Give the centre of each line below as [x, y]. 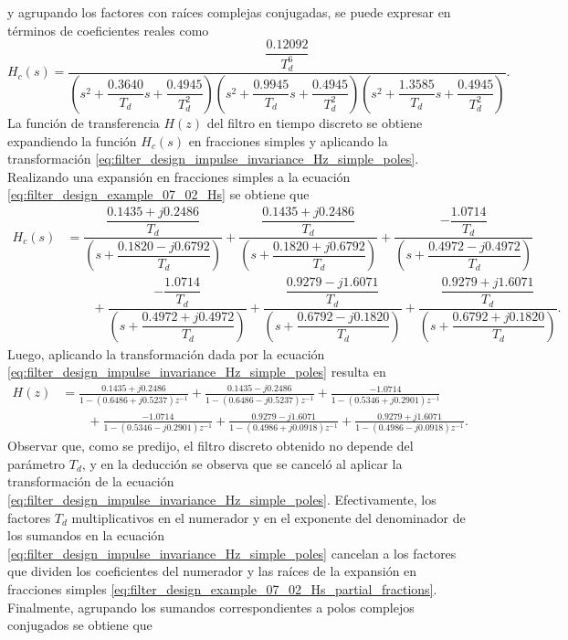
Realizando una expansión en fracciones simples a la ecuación [179, 176]
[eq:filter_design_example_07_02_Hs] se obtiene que [158, 194]
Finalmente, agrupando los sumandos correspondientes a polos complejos [211, 607]
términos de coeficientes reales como [108, 30]
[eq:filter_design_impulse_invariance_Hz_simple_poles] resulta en [197, 372]
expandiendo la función [72, 140]
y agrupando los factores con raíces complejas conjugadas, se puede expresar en [229, 12]
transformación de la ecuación [91, 481]
